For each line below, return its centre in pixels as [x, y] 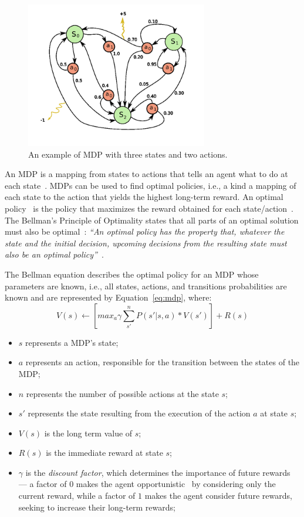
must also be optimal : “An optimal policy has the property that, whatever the [145, 231]
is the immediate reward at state [104, 453]
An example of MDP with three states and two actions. [128, 154]
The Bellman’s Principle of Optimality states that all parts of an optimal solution [152, 220]
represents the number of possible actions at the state [122, 393]
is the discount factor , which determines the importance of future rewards [158, 472]
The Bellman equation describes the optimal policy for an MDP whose [132, 274]
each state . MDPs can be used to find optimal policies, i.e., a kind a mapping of [151, 185]
